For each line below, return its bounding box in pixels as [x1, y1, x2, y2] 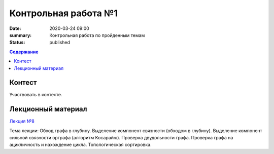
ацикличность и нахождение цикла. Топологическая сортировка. [9, 142, 152, 148]
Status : [9, 40, 25, 46]
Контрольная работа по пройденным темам [49, 32, 145, 38]
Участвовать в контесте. [9, 92, 63, 98]
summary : [9, 32, 32, 38]
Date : [9, 25, 21, 31]
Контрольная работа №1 [9, 8, 118, 19]
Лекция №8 [9, 118, 35, 124]
